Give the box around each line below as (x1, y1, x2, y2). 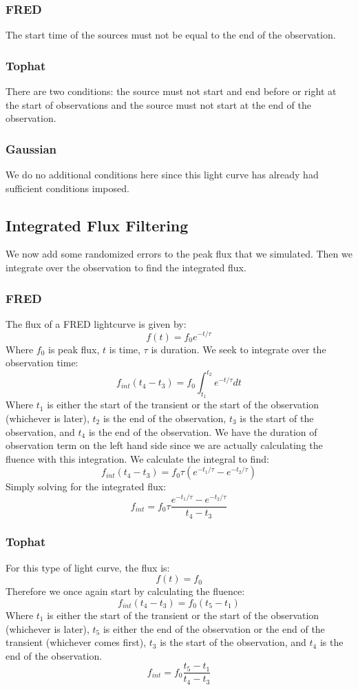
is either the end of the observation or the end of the (103, 621, 325, 636)
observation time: (6, 355, 78, 370)
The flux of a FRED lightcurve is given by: (6, 316, 187, 331)
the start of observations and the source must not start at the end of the (6, 97, 311, 112)
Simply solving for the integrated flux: (6, 479, 167, 494)
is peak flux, (48, 342, 100, 356)
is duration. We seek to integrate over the (151, 342, 326, 356)
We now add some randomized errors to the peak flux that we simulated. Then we (6, 247, 352, 261)
